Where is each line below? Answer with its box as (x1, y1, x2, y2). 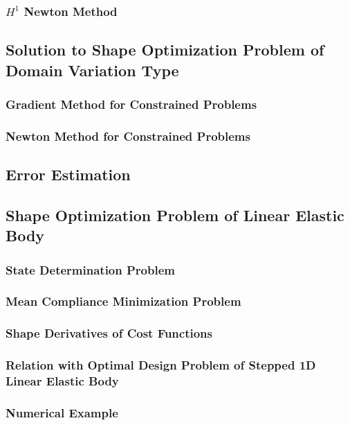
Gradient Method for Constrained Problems (6, 95, 257, 112)
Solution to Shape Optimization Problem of (6, 39, 324, 60)
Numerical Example (6, 404, 118, 421)
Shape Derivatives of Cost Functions (6, 324, 212, 342)
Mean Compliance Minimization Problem (6, 293, 241, 310)
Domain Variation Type (6, 59, 179, 80)
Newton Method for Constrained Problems (6, 127, 250, 144)
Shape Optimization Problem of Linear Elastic (6, 204, 344, 225)
